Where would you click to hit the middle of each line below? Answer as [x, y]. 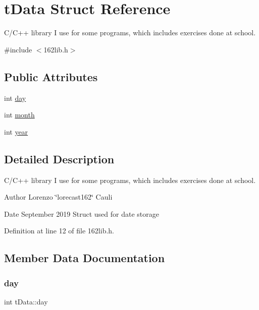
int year [16, 131]
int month [19, 115]
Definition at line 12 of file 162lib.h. [59, 231]
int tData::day [26, 301]
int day [15, 98]
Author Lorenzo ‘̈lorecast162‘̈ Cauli [58, 197]
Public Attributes [51, 76]
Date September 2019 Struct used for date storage [82, 213]
